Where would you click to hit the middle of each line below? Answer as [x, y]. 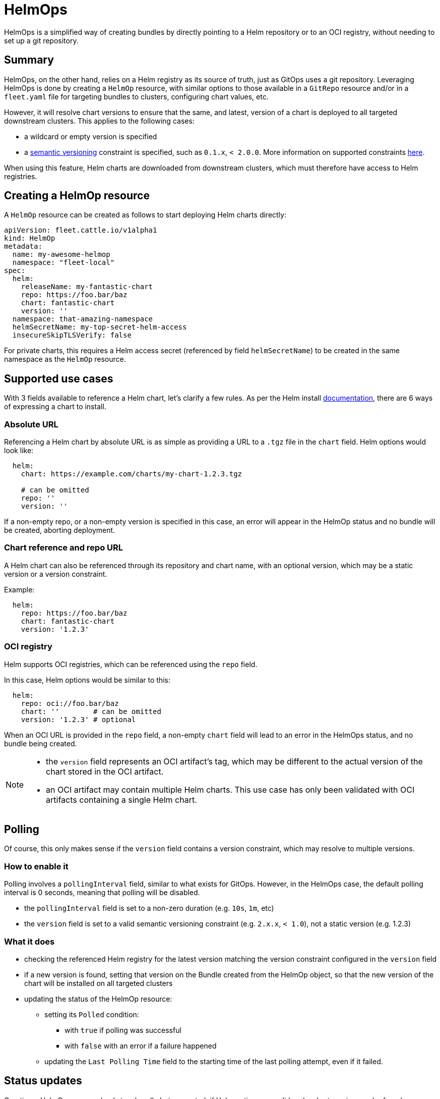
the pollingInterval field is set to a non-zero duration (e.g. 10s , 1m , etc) [149, 908]
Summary [29, 60]
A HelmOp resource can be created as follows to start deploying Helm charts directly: [145, 215]
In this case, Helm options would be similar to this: [87, 680]
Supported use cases [59, 378]
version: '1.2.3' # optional [78, 719]
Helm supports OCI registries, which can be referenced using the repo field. [131, 664]
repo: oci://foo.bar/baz [70, 703]
